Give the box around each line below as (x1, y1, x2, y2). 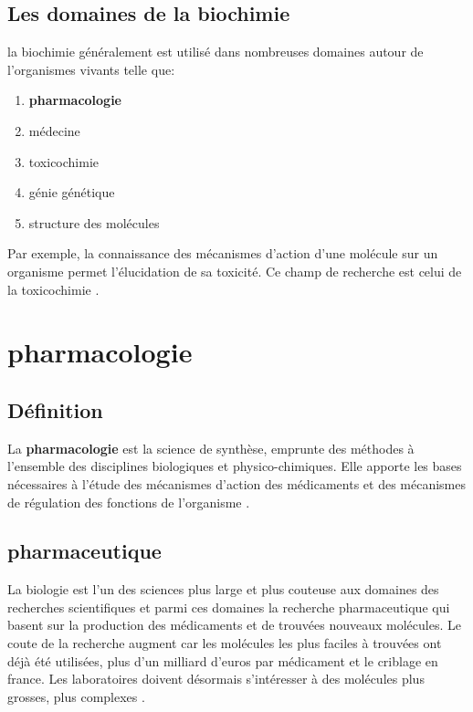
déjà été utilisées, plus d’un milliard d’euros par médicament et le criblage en (7, 651, 438, 670)
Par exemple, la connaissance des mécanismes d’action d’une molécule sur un (7, 244, 438, 263)
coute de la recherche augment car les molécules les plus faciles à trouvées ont (7, 633, 442, 653)
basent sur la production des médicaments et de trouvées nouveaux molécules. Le (7, 615, 461, 634)
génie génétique (28, 183, 115, 202)
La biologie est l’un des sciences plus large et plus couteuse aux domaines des (7, 580, 439, 599)
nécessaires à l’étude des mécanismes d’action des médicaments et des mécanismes (7, 474, 467, 493)
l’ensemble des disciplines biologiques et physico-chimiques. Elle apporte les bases (7, 456, 462, 476)
